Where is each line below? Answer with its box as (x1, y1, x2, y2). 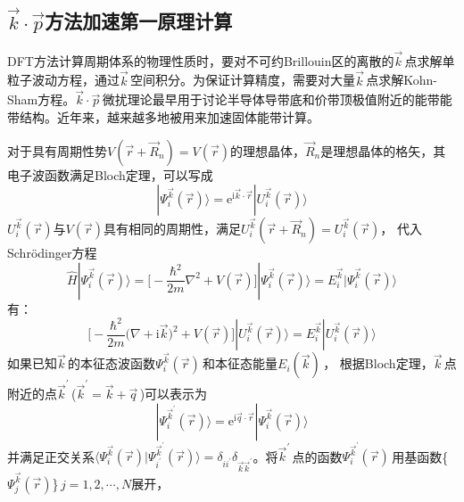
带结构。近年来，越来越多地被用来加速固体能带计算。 (7, 107, 319, 126)
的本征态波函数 (68, 354, 156, 373)
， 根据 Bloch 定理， (323, 354, 434, 373)
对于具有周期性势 (7, 141, 107, 160)
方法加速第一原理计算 (45, 7, 233, 35)
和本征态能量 (203, 354, 278, 373)
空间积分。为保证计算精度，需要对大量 (130, 70, 356, 89)
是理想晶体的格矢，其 (320, 141, 446, 160)
